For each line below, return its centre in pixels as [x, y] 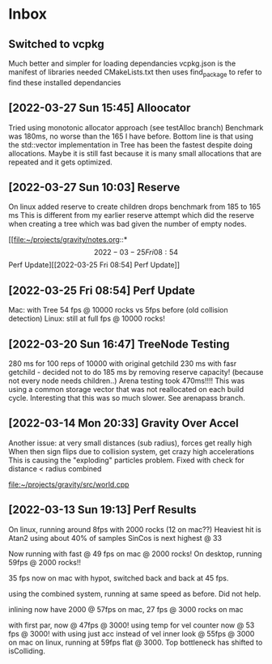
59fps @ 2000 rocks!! [45, 562]
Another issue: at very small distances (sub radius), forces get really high [130, 443]
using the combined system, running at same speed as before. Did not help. [135, 594]
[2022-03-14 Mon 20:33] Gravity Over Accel [123, 423]
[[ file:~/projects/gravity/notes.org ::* [68, 240]
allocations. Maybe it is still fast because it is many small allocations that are [135, 153]
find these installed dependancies [65, 83]
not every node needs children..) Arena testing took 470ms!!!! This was [127, 381]
